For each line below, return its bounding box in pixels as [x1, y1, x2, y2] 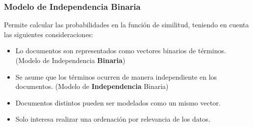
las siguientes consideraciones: [4, 29, 94, 39]
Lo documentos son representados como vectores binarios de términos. [15, 45, 226, 56]
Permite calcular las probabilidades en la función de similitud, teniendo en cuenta [4, 20, 249, 30]
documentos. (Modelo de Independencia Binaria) [15, 81, 169, 91]
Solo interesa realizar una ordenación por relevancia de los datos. [15, 114, 210, 124]
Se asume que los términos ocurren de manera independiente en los [15, 71, 217, 82]
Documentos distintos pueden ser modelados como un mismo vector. [15, 97, 221, 107]
